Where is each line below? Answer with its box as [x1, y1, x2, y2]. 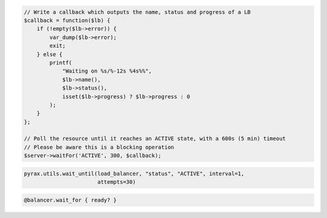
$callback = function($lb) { [24, 17, 111, 24]
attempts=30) [97, 179, 136, 185]
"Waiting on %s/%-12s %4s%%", [62, 68, 152, 75]
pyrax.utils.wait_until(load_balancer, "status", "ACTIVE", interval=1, [24, 170, 245, 177]
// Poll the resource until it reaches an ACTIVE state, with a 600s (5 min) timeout [24, 135, 286, 142]
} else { [36, 51, 63, 57]
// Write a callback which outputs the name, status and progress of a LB [24, 8, 251, 15]
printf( [49, 59, 73, 66]
